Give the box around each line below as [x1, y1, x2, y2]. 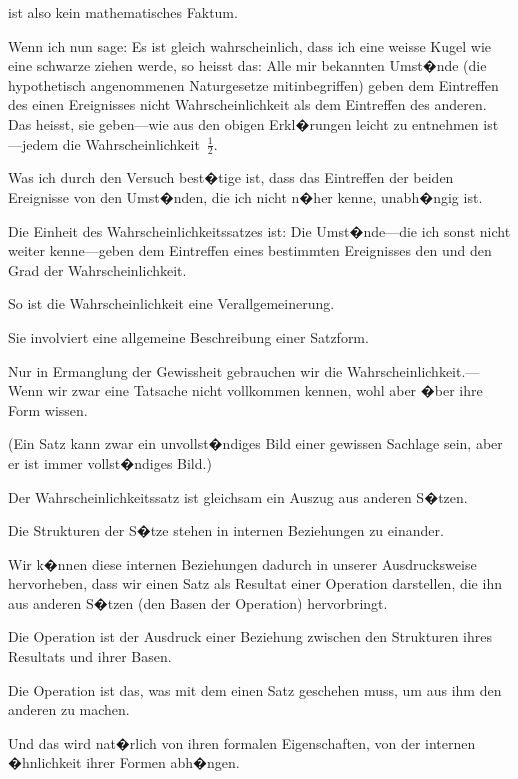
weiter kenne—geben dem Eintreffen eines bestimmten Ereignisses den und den [8, 240, 492, 261]
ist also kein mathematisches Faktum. [8, 2, 238, 22]
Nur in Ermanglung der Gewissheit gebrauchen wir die [8, 360, 343, 381]
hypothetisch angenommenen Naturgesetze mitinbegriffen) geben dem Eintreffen [8, 74, 499, 95]
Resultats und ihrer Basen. [8, 646, 172, 667]
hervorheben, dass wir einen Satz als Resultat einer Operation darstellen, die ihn [8, 573, 502, 594]
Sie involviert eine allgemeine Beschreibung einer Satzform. [8, 326, 369, 347]
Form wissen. [8, 399, 88, 420]
